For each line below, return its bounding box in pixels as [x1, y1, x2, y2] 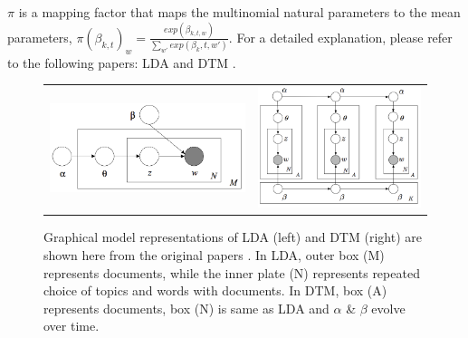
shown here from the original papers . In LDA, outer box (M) [43, 246, 385, 265]
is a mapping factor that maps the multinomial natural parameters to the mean [18, 3, 461, 21]
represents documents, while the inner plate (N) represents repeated [43, 263, 420, 282]
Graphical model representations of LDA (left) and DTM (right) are [43, 227, 422, 246]
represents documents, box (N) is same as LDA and [43, 298, 330, 317]
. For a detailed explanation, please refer [228, 27, 453, 46]
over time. [43, 316, 100, 335]
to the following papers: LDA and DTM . [7, 53, 236, 72]
